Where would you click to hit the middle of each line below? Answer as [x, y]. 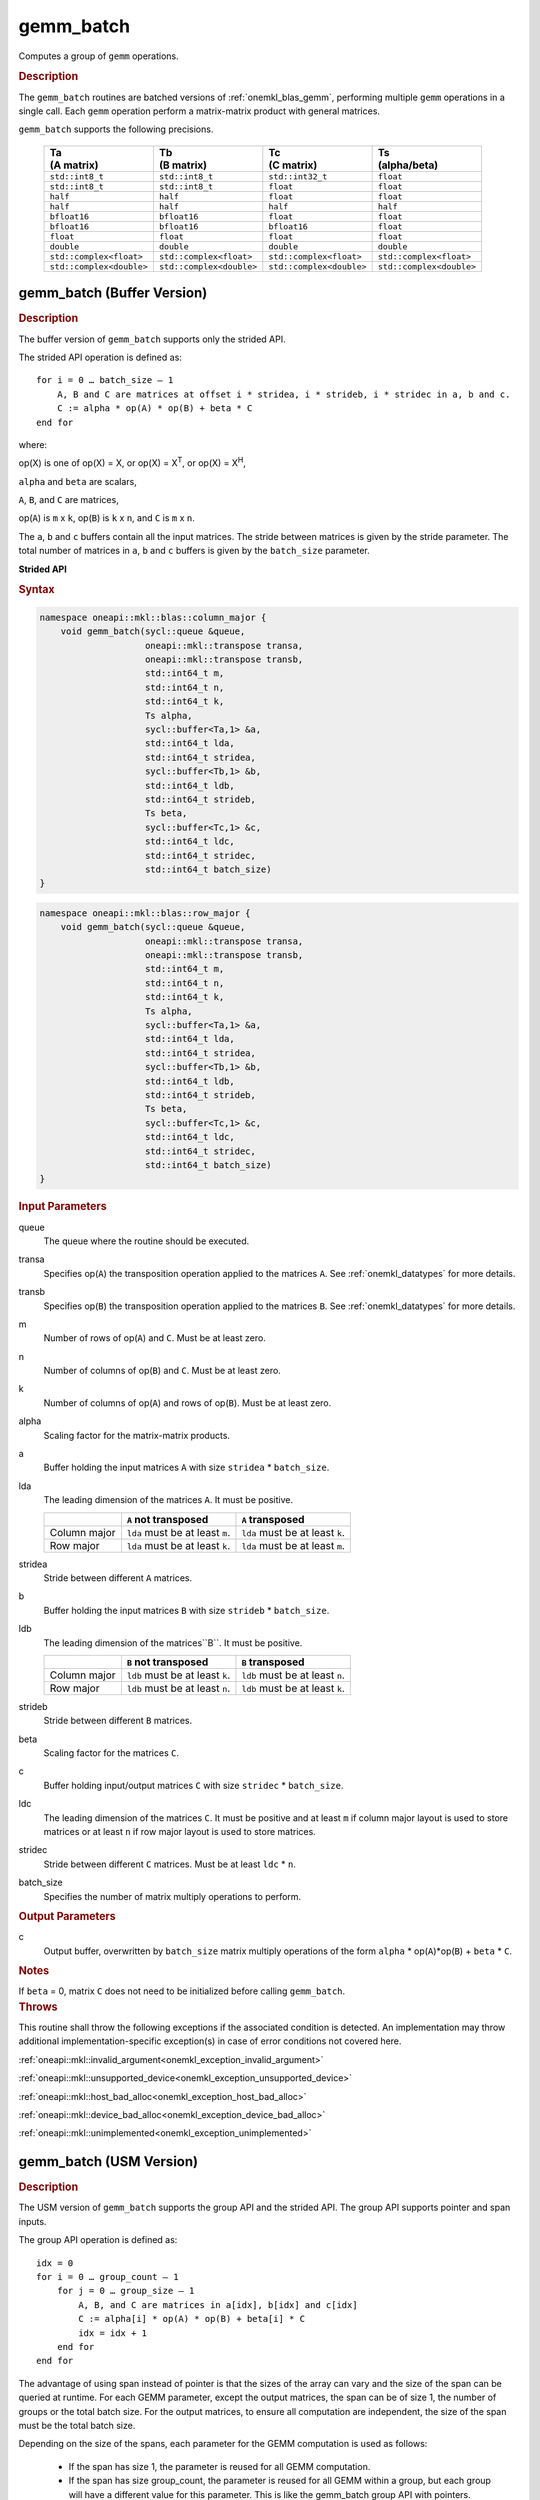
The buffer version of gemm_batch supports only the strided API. [152, 339]
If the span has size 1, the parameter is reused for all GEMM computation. [219, 2466]
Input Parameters [62, 1207]
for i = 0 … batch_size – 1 [105, 380]
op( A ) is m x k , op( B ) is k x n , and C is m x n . [106, 518]
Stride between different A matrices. [118, 1577]
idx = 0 [55, 2263]
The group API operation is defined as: [98, 2240]
